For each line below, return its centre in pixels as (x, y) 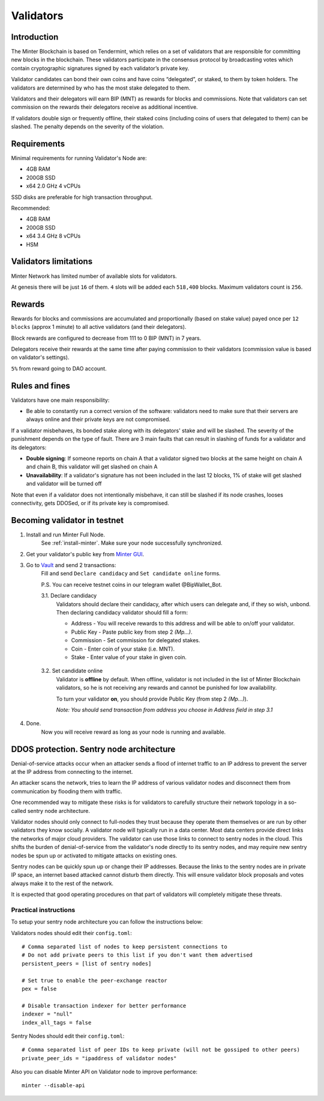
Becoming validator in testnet (67, 520)
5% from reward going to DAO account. (59, 368)
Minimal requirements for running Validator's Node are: (79, 158)
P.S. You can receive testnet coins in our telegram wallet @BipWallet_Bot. (131, 584)
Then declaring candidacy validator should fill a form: (122, 612)
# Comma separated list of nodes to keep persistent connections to (124, 946)
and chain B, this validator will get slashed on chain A (92, 467)
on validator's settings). (40, 357)
